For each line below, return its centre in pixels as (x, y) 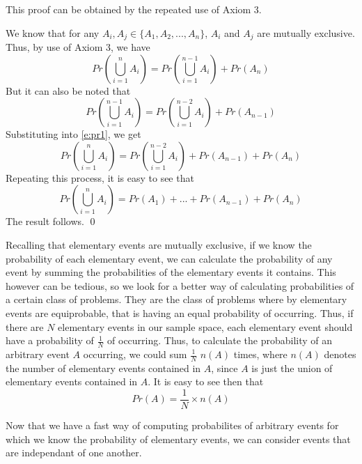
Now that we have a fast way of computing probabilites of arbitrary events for (172, 425)
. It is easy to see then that (206, 381)
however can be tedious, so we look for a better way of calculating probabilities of (180, 285)
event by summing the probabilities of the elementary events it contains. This (171, 272)
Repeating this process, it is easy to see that (100, 177)
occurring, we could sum (135, 354)
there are (25, 326)
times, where (260, 354)
